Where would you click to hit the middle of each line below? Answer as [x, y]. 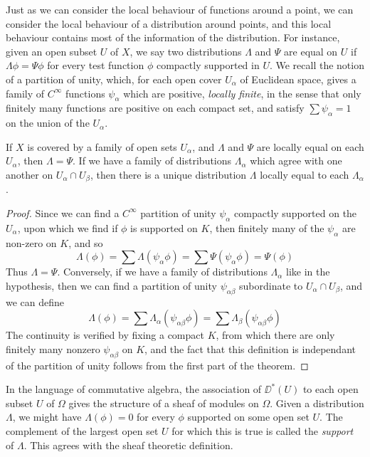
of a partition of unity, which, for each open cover [114, 79]
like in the [308, 272]
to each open [331, 389]
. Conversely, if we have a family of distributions [162, 272]
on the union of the [48, 123]
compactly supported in [208, 65]
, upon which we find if [68, 227]
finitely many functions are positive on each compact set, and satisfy [155, 108]
